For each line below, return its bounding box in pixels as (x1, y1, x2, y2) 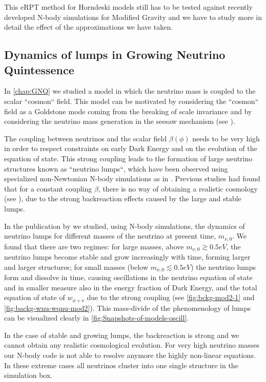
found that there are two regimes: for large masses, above (4, 241, 184, 251)
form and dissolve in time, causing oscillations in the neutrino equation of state (4, 272, 253, 283)
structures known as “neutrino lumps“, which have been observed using (4, 163, 228, 174)
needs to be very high (192, 133, 260, 143)
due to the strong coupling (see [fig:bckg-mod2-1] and (87, 292, 255, 303)
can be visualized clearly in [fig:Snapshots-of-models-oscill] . (4, 312, 189, 323)
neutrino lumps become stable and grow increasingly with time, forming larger (4, 251, 251, 262)
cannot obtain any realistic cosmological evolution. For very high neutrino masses (4, 339, 260, 350)
